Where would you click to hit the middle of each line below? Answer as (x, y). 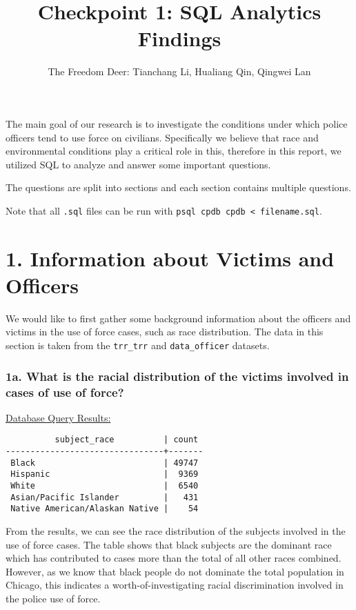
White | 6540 (105, 486)
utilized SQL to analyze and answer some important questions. (138, 164)
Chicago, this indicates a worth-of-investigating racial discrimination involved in (175, 585)
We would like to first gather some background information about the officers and (178, 318)
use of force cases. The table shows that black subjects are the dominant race (169, 544)
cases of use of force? (65, 392)
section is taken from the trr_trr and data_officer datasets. (138, 345)
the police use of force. (53, 598)
